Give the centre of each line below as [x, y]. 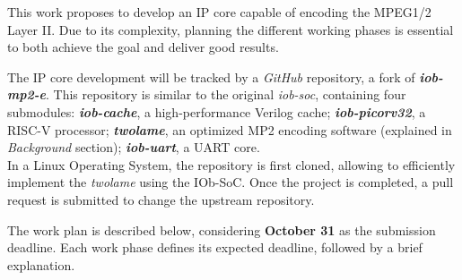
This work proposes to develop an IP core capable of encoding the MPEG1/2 [219, 12]
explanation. [41, 264]
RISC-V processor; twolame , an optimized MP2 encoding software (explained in [230, 129]
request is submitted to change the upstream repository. [161, 199]
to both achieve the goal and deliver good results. [143, 47]
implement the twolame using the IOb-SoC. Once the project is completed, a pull [231, 182]
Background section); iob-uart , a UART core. [134, 147]
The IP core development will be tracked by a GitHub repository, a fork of [211, 76]
